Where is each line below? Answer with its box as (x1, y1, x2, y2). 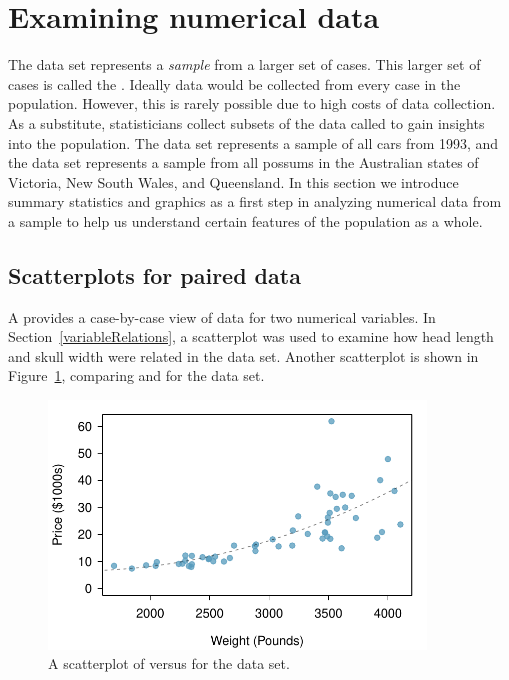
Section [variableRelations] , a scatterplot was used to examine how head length (8, 326, 494, 347)
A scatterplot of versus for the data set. (48, 653, 290, 674)
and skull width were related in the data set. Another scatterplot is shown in (8, 345, 479, 366)
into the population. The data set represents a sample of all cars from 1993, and (8, 132, 499, 153)
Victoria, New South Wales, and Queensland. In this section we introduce (8, 171, 459, 192)
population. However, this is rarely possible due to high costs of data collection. (8, 93, 496, 114)
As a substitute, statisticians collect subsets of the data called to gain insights (8, 112, 485, 133)
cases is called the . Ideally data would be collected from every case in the (8, 73, 461, 94)
